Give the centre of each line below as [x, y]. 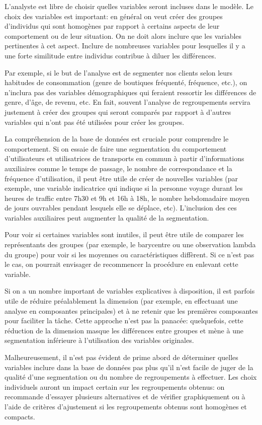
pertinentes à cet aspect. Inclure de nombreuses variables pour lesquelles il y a [125, 46]
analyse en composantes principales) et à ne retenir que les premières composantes [131, 310]
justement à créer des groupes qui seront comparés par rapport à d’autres [118, 112]
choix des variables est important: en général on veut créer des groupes [114, 16]
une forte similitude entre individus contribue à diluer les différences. [110, 55]
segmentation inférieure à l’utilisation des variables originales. [99, 340]
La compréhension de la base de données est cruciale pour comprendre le [117, 139]
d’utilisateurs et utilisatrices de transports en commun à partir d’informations [124, 158]
